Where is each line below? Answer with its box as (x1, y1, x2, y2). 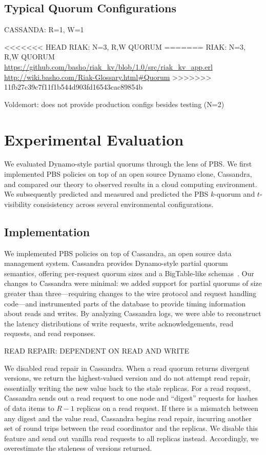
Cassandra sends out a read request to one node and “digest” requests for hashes (4, 392, 258, 403)
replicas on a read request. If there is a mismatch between (76, 402, 258, 413)
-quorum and (214, 189, 255, 199)
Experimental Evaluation (4, 129, 184, 150)
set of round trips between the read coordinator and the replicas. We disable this (4, 423, 258, 433)
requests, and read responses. (4, 328, 95, 339)
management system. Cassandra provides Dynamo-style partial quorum (4, 258, 228, 268)
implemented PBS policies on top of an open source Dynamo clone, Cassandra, (4, 169, 252, 179)
